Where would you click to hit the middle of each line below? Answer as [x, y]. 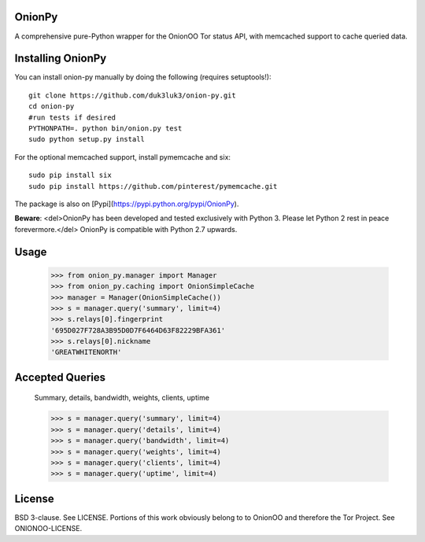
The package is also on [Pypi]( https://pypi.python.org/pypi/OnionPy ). [127, 204]
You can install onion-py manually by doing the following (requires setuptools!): [143, 77]
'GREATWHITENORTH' [86, 352]
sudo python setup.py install [87, 139]
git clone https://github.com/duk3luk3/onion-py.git [132, 95]
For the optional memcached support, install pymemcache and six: [123, 157]
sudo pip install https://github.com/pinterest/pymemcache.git [153, 186]
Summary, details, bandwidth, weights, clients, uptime [122, 398]
